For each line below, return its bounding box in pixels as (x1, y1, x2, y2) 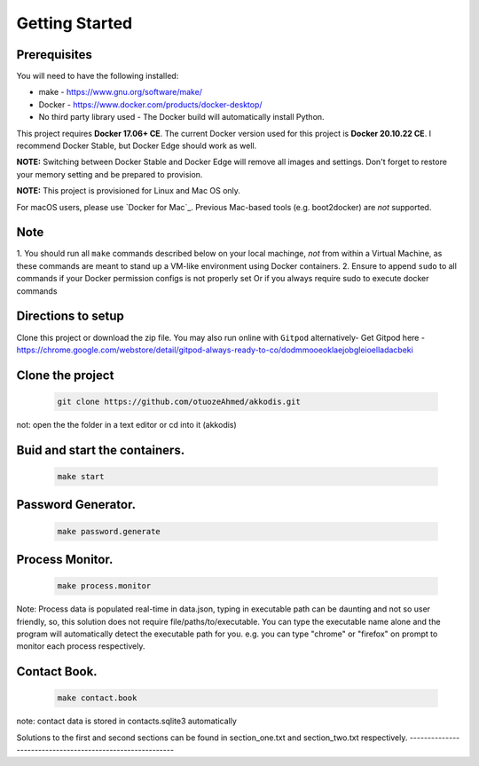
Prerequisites (16, 47, 92, 62)
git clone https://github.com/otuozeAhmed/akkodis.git (57, 396, 301, 407)
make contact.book (57, 693, 137, 703)
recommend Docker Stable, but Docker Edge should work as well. (16, 140, 257, 151)
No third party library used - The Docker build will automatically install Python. (38, 112, 325, 122)
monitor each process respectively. (16, 641, 145, 651)
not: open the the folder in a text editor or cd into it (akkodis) (16, 419, 237, 430)
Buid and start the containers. (16, 442, 185, 457)
